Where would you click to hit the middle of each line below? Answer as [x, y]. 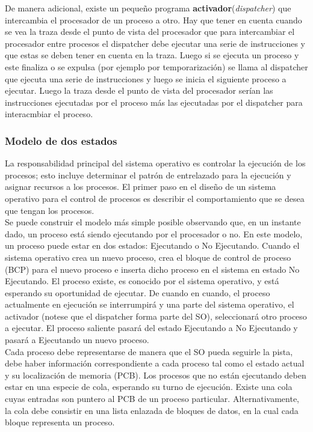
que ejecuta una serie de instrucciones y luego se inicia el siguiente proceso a [146, 78]
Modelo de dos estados [61, 140]
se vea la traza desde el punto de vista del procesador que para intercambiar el [150, 32]
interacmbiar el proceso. [49, 114]
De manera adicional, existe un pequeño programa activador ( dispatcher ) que [148, 8]
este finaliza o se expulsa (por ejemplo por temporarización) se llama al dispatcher [156, 66]
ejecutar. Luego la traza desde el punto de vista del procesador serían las [139, 90]
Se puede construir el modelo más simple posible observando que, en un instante [153, 222]
